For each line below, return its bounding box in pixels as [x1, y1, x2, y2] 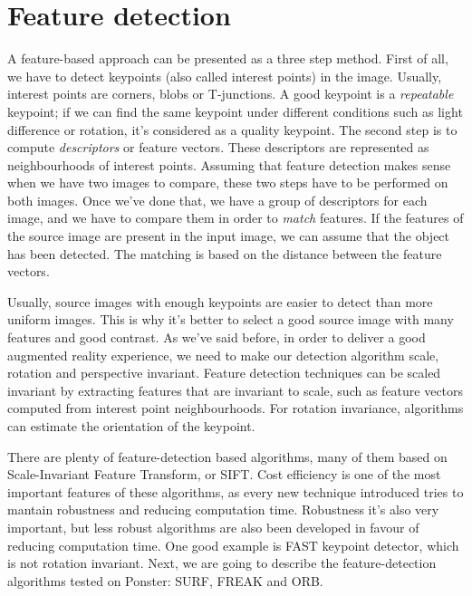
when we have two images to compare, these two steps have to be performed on [7, 173, 448, 192]
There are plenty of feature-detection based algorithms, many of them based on [7, 447, 448, 466]
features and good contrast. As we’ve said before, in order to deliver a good [7, 328, 426, 347]
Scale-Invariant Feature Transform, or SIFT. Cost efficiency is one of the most [7, 465, 441, 484]
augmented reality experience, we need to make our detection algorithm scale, [7, 345, 439, 364]
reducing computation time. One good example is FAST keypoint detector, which [7, 535, 459, 554]
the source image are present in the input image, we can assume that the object [7, 226, 450, 245]
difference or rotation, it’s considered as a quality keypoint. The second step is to [7, 120, 458, 139]
